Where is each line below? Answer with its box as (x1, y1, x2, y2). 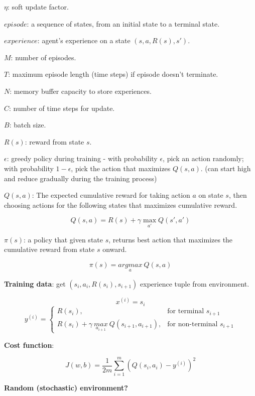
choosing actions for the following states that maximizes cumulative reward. (4, 199, 237, 210)
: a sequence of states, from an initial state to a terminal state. (27, 18, 220, 29)
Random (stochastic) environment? (4, 382, 128, 393)
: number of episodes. (11, 52, 76, 62)
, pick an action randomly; (163, 153, 244, 164)
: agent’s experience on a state (37, 35, 131, 46)
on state (198, 190, 223, 200)
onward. (102, 244, 127, 254)
